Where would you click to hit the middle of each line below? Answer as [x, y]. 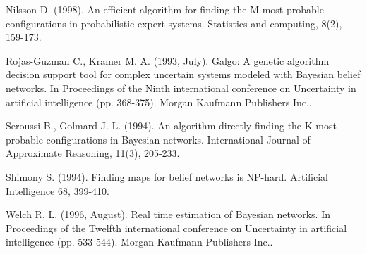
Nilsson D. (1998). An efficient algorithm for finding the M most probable [165, 9]
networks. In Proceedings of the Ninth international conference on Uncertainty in [181, 88]
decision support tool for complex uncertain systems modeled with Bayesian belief [183, 74]
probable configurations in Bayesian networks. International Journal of [158, 139]
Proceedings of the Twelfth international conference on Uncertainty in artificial [176, 228]
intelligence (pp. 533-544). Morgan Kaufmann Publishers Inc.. [139, 242]
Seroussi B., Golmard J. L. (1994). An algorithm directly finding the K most [171, 126]
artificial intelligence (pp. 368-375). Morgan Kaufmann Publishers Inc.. [159, 102]
